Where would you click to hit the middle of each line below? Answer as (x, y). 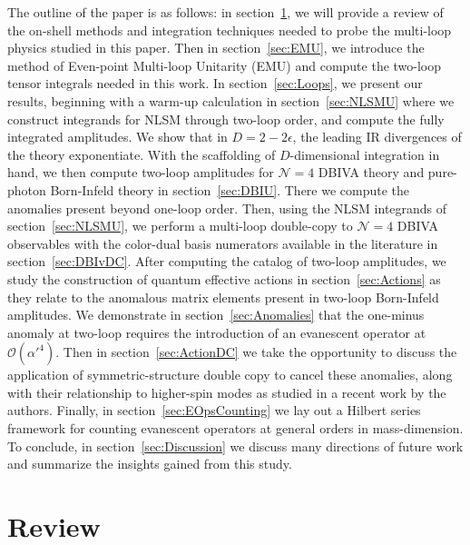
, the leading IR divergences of (377, 137)
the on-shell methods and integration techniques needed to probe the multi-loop (230, 30)
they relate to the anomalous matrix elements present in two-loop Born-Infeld (223, 297)
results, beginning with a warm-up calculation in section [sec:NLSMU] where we (231, 100)
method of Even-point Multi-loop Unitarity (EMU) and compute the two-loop (225, 65)
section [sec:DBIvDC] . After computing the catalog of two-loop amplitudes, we (227, 261)
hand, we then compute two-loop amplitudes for (141, 172)
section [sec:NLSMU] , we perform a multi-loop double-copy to (180, 226)
